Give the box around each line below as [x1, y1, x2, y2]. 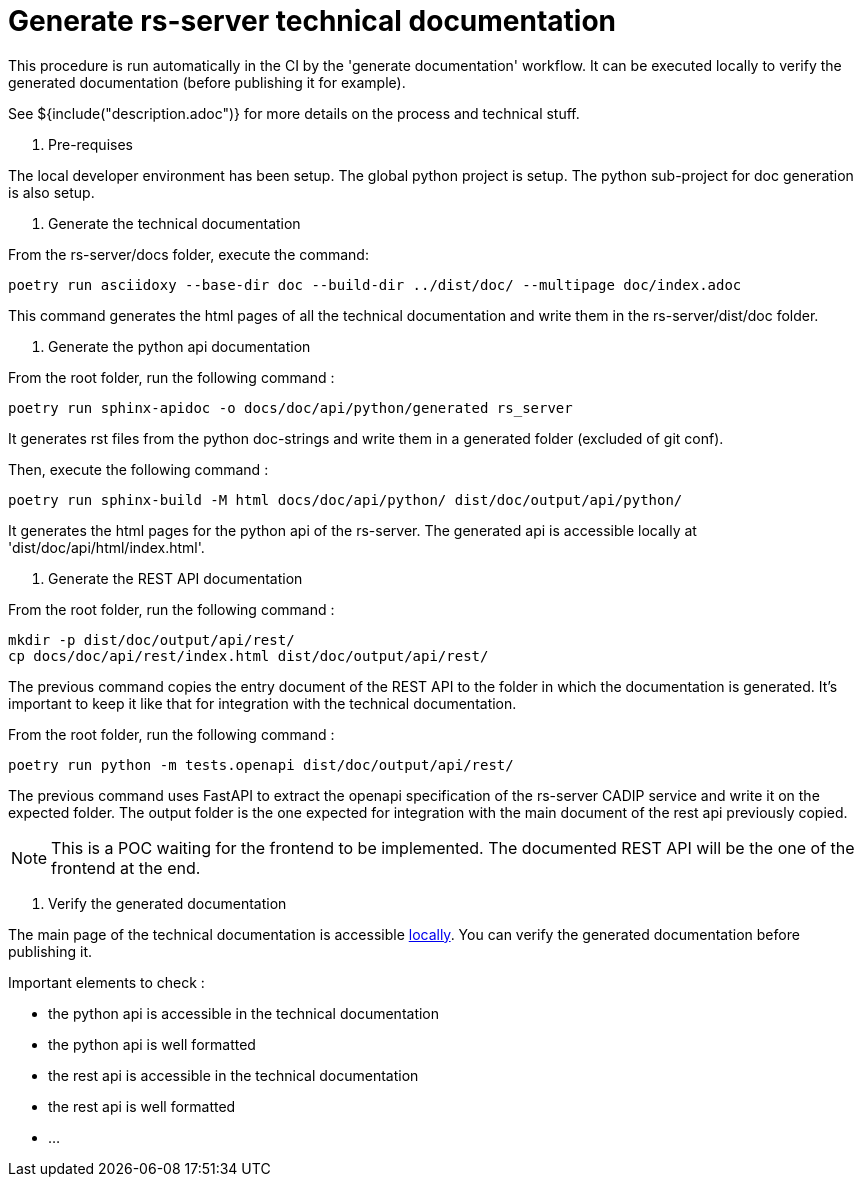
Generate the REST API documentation [48, 569, 303, 587]
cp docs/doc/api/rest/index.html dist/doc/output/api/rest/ [8, 647, 489, 664]
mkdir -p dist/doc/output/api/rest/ [8, 631, 295, 648]
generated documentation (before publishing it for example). [8, 73, 406, 91]
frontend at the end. [51, 857, 201, 878]
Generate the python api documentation [48, 337, 311, 355]
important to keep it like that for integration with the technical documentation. [8, 694, 517, 712]
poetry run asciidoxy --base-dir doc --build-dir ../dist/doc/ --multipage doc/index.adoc [8, 276, 742, 293]
